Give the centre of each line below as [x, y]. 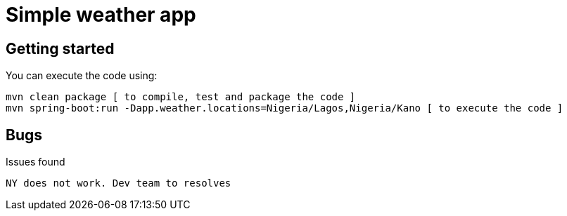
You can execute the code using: [82, 76]
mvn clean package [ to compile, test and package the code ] [181, 97]
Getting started [60, 48]
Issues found [36, 162]
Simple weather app [101, 15]
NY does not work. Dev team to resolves [119, 183]
